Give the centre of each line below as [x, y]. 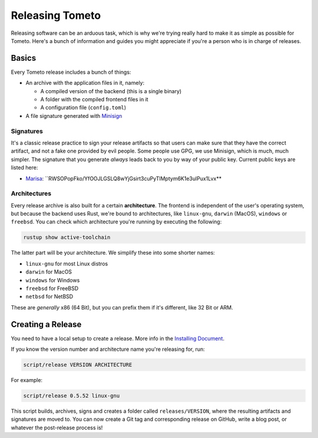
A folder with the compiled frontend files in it [94, 100]
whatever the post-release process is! [57, 427]
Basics [24, 58]
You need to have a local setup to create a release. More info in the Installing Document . [118, 338]
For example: [27, 380]
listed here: [24, 167]
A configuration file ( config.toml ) [83, 108]
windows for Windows [53, 280]
